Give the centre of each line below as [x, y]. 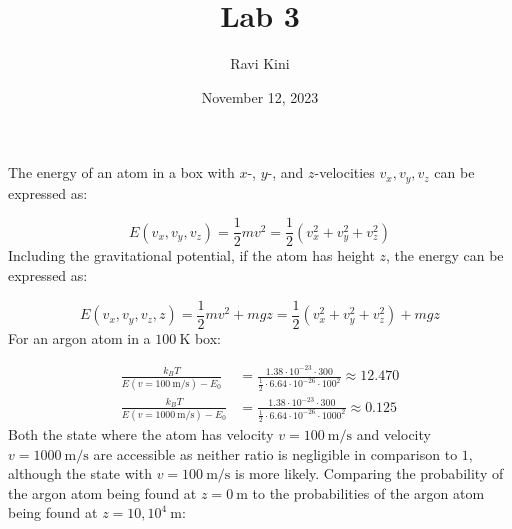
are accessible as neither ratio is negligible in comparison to [275, 453]
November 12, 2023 [260, 96]
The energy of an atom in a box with [121, 172]
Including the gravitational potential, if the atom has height [191, 255]
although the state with [80, 473]
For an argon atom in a [79, 337]
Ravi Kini [260, 63]
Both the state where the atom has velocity [141, 434]
